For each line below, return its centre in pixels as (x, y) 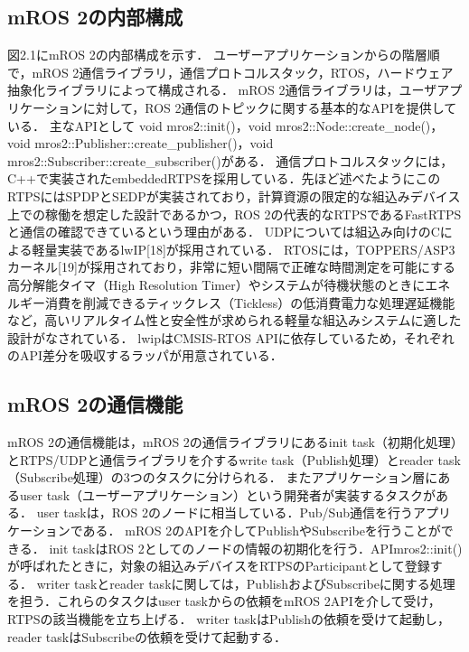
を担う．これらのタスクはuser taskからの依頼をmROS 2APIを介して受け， (224, 601)
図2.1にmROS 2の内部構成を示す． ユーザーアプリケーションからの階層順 (224, 55)
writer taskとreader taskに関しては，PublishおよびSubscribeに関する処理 (246, 583)
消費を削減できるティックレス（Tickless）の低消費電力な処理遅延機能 (250, 302)
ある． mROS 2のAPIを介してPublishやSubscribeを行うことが (262, 531)
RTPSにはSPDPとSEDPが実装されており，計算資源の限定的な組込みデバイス (234, 196)
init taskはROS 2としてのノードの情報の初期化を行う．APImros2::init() (256, 548)
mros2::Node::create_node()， (360, 125)
